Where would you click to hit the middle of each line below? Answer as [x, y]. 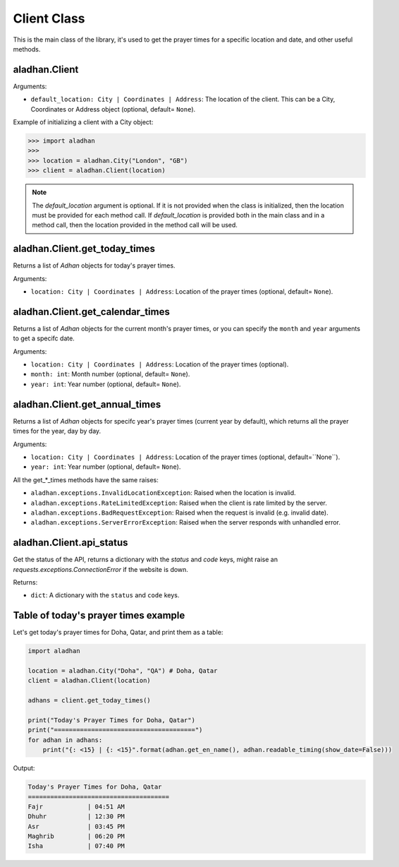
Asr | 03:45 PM [76, 826]
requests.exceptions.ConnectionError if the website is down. [100, 569]
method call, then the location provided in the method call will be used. [135, 225]
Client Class [49, 18]
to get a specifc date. [44, 338]
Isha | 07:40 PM [76, 846]
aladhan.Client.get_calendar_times [92, 312]
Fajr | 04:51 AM [76, 806]
